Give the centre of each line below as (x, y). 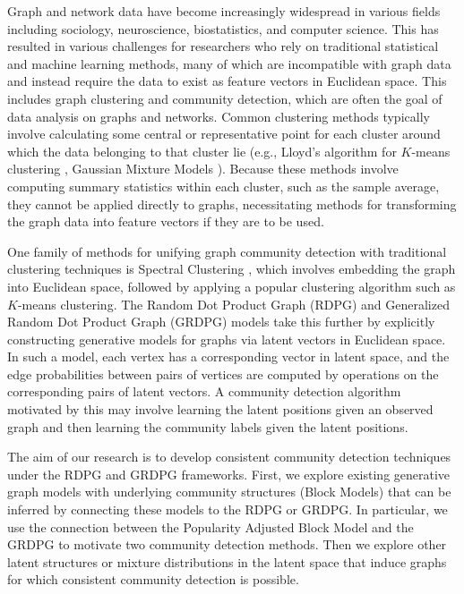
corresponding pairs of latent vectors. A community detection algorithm (204, 391)
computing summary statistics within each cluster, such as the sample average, (223, 186)
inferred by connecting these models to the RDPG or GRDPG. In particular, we (228, 509)
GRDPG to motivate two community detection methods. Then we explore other (227, 544)
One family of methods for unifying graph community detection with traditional (227, 251)
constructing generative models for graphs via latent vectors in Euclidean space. (227, 339)
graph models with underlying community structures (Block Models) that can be (229, 492)
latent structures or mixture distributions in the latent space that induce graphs (227, 561)
